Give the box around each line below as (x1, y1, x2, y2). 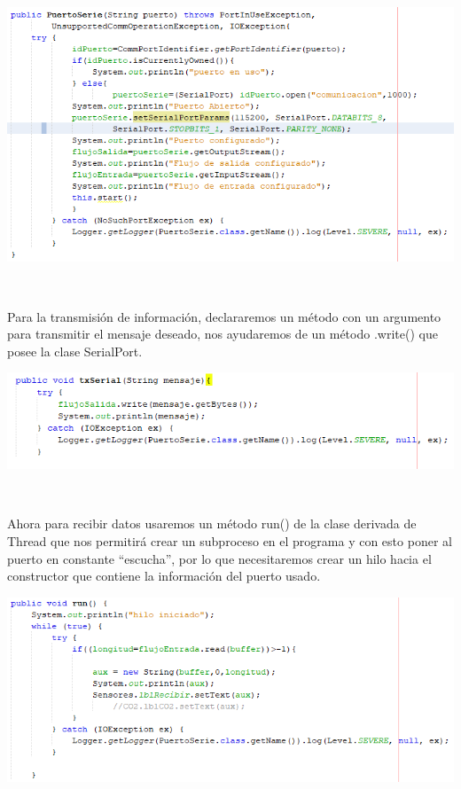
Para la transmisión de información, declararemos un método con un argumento (7, 307, 441, 325)
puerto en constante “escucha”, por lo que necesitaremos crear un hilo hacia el (7, 549, 432, 567)
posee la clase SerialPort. (7, 341, 143, 360)
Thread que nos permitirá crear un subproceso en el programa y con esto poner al (7, 531, 452, 550)
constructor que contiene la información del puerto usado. (7, 566, 321, 585)
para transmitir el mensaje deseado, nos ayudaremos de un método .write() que (7, 324, 438, 343)
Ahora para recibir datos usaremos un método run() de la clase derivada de (7, 514, 417, 533)
